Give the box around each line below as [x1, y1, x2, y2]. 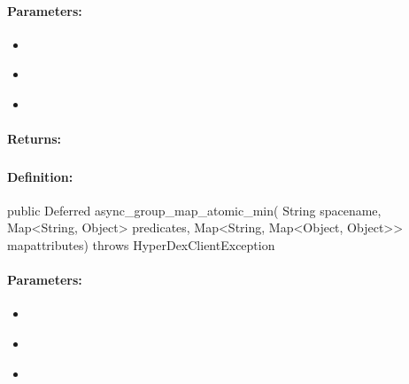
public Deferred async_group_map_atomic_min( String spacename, [7, 200, 382, 219]
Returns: [7, 129, 62, 148]
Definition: [7, 167, 73, 185]
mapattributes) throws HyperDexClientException [7, 236, 275, 255]
